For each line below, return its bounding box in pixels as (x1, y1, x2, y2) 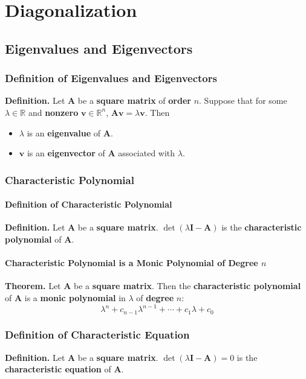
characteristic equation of (5, 363, 111, 375)
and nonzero (28, 106, 79, 118)
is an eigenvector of (27, 147, 105, 159)
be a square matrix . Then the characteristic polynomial (74, 279, 301, 292)
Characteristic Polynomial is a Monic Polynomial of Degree (5, 256, 258, 269)
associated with (118, 147, 175, 159)
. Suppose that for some (199, 94, 287, 107)
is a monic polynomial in (24, 291, 126, 304)
